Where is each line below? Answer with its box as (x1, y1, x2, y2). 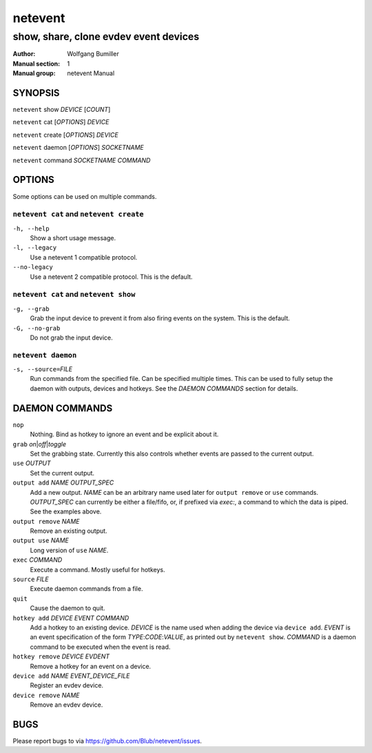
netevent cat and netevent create (12, 209, 144, 219)
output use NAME (12, 536, 69, 545)
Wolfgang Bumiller (67, 50, 120, 58)
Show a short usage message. (30, 234, 116, 242)
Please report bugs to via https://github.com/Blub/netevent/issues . (12, 737, 203, 745)
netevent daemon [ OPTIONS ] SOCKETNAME (12, 144, 144, 152)
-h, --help (12, 224, 50, 233)
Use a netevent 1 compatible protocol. (30, 253, 138, 262)
